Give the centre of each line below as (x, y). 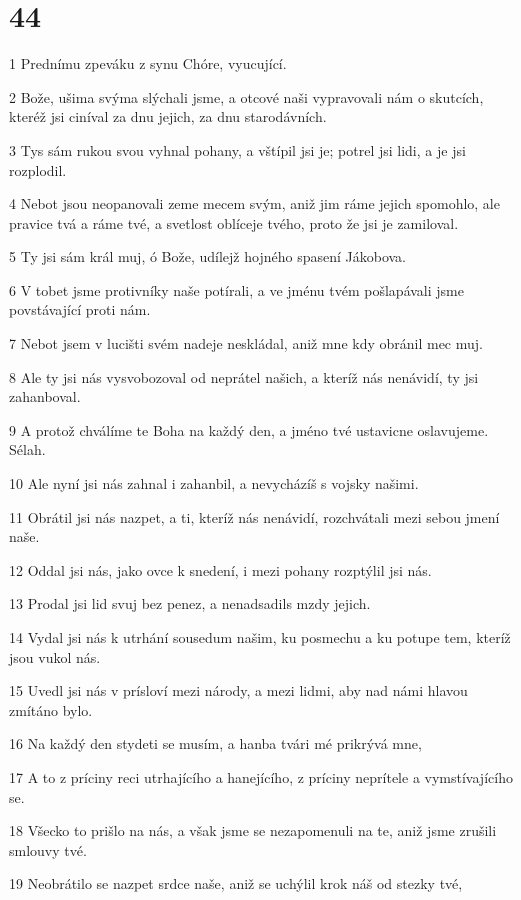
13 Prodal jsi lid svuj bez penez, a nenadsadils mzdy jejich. (190, 603)
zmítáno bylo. (51, 709)
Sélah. (27, 449)
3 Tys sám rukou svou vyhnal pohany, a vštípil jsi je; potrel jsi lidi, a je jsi (237, 149)
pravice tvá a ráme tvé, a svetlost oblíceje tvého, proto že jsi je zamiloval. (234, 222)
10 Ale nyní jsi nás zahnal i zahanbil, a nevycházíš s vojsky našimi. (214, 483)
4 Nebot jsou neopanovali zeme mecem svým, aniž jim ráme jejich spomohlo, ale (254, 203)
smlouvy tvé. (48, 849)
